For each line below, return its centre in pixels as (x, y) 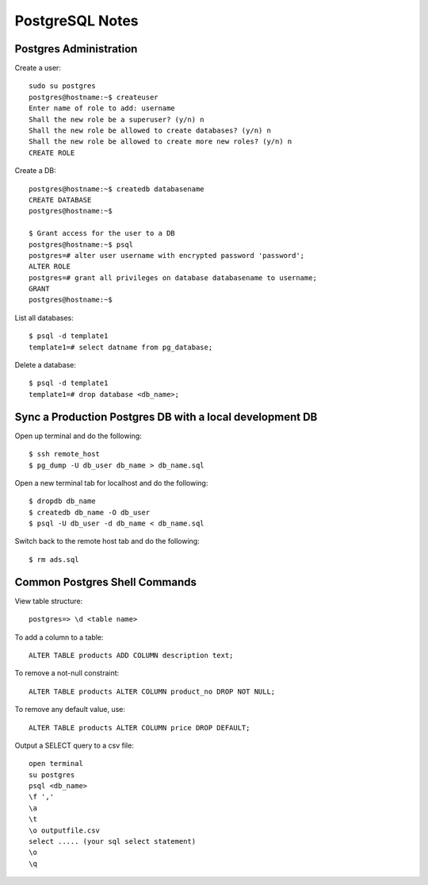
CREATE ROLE (52, 152)
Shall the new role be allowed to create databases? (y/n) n (150, 131)
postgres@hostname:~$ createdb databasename (117, 189)
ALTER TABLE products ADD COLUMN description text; (131, 655)
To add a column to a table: (59, 637)
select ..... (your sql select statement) (113, 842)
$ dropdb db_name (62, 501)
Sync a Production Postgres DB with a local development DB (166, 417)
